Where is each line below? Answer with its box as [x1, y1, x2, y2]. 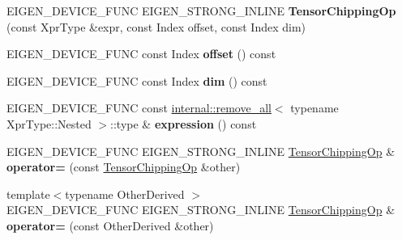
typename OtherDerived [65, 185, 185, 202]
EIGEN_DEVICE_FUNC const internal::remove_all [6, 99, 272, 116]
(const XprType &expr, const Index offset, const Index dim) [6, 18, 306, 35]
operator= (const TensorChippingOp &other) [6, 158, 241, 175]
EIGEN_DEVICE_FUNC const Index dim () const [6, 72, 267, 89]
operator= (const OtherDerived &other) [6, 217, 214, 234]
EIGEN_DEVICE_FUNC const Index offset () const [6, 45, 276, 62]
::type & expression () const [110, 115, 257, 132]
